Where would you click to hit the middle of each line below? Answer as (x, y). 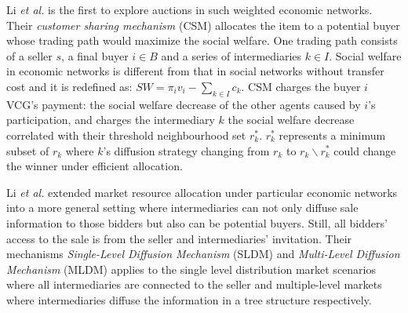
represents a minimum (332, 135)
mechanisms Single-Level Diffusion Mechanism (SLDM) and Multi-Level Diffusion (203, 254)
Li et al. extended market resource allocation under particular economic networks (202, 192)
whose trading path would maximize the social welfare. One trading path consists (202, 40)
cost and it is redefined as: (69, 86)
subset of (28, 150)
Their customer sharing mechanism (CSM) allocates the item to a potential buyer (203, 25)
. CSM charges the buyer (301, 86)
